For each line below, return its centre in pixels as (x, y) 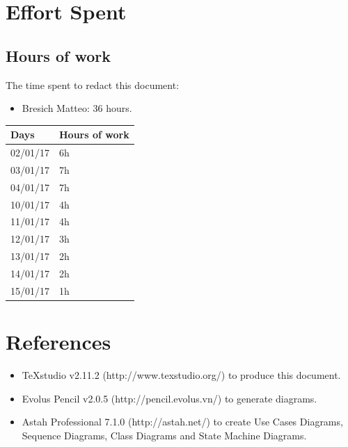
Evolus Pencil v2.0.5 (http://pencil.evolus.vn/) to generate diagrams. (169, 398)
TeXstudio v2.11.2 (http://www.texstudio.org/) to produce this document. (181, 375)
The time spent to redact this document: (93, 84)
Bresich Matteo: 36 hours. (77, 108)
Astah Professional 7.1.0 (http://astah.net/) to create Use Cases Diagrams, (182, 422)
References (58, 342)
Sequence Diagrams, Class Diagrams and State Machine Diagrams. (164, 435)
